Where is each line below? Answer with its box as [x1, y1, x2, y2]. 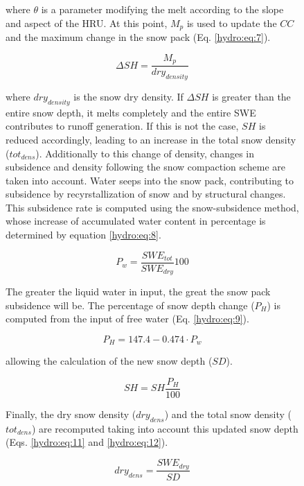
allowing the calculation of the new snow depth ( [6, 354, 213, 368]
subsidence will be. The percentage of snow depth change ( [6, 297, 255, 312]
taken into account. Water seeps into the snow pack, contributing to [6, 173, 294, 187]
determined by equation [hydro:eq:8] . [6, 227, 161, 242]
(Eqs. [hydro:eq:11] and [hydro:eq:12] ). [6, 435, 168, 449]
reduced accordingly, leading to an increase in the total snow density [6, 132, 296, 146]
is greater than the [212, 89, 291, 103]
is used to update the [186, 15, 277, 30]
